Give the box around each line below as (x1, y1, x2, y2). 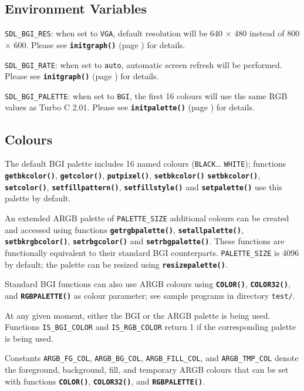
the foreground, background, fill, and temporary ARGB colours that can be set (5, 363, 289, 375)
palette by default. (5, 192, 71, 204)
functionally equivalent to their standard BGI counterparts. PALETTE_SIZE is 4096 (5, 246, 299, 258)
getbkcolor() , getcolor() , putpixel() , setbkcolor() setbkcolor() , (5, 169, 261, 181)
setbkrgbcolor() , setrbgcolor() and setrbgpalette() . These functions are (5, 235, 285, 247)
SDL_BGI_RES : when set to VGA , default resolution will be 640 (5, 27, 223, 39)
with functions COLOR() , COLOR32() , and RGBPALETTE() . (5, 375, 205, 387)
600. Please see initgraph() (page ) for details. (13, 38, 185, 50)
